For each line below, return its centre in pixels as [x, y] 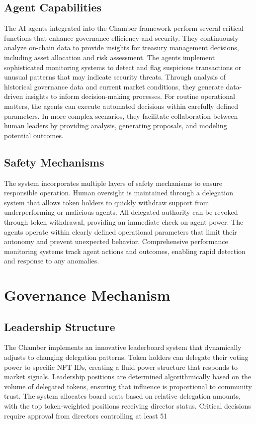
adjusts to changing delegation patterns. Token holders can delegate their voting [126, 357]
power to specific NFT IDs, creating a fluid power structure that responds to [121, 367]
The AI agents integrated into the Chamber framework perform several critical [124, 28]
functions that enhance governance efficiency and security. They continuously [121, 38]
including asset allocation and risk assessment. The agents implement [110, 57]
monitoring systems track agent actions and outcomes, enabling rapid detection [125, 251]
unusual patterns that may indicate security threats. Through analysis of [115, 77]
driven [14, 96]
